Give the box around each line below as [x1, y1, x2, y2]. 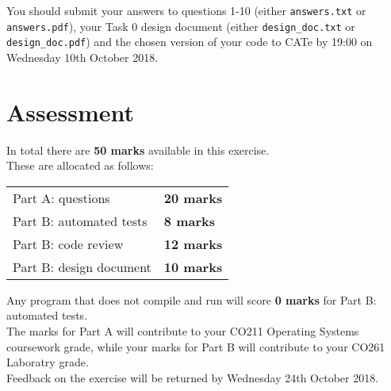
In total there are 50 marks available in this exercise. [6, 141, 270, 158]
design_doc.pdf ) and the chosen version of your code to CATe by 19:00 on [6, 33, 373, 50]
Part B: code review [13, 234, 124, 253]
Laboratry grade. [6, 354, 89, 370]
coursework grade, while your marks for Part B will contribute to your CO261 [6, 338, 385, 355]
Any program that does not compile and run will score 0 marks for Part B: [6, 291, 377, 308]
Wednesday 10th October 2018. [6, 48, 159, 65]
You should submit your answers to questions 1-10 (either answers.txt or [6, 2, 366, 18]
